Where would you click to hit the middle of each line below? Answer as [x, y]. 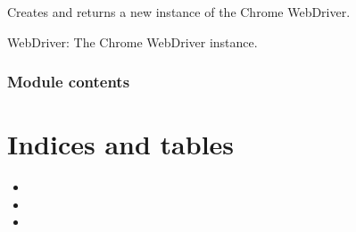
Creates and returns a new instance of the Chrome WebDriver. [179, 12]
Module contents [69, 82]
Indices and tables [121, 144]
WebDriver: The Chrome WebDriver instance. [132, 41]
